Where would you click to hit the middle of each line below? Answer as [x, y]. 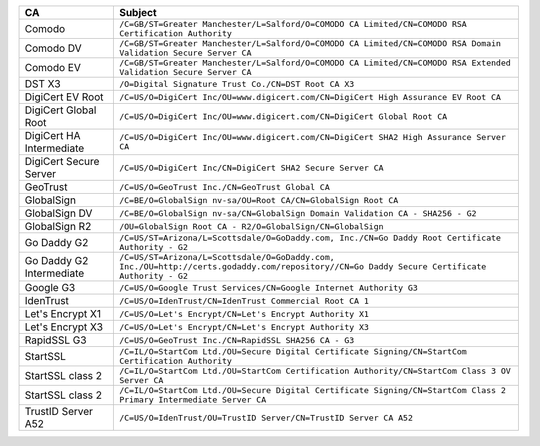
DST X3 [42, 83]
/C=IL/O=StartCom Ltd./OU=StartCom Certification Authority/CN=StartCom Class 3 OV [315, 371]
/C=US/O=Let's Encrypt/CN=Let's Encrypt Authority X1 [244, 313]
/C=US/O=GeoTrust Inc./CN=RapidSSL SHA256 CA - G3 [236, 340]
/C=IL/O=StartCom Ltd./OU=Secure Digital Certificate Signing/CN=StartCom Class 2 [312, 390]
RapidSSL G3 [55, 340]
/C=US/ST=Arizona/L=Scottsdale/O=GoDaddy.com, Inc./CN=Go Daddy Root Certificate [310, 238]
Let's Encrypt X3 [64, 327]
